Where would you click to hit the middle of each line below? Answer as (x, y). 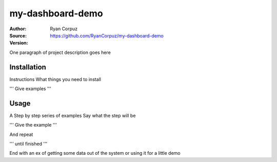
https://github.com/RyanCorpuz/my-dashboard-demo (107, 35)
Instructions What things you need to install (55, 79)
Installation (28, 67)
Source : (18, 35)
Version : (19, 43)
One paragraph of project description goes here (60, 52)
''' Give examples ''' (30, 89)
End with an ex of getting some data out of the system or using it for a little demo (95, 153)
